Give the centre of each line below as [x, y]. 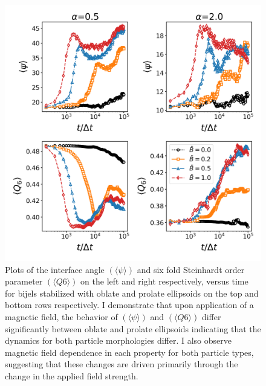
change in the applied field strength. [72, 375]
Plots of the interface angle [55, 269]
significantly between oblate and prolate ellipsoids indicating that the [133, 328]
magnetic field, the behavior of [61, 316]
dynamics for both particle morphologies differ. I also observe [118, 340]
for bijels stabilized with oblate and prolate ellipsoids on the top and [132, 293]
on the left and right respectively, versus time [164, 281]
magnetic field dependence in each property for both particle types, [129, 352]
